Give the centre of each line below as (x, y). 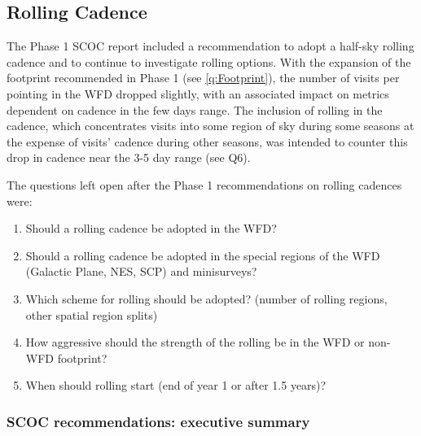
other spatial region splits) (92, 314)
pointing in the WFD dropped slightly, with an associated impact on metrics (198, 93)
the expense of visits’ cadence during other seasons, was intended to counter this (207, 141)
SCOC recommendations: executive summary (158, 421)
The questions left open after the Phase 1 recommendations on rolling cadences (204, 184)
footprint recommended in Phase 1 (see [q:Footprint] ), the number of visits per (203, 78)
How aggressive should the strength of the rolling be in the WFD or (195, 342)
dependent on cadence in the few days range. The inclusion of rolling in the (195, 109)
